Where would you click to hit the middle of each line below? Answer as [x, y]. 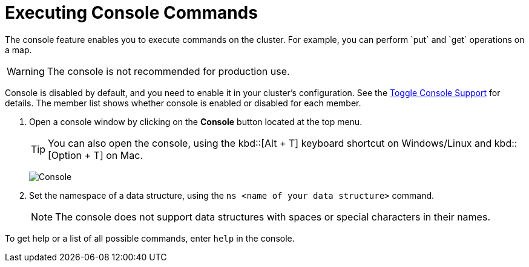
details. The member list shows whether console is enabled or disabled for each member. [183, 103]
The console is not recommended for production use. [168, 71]
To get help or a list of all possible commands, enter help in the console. [150, 238]
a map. [18, 50]
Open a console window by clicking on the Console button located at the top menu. [196, 121]
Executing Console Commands [131, 13]
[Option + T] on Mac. [96, 155]
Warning [26, 71]
